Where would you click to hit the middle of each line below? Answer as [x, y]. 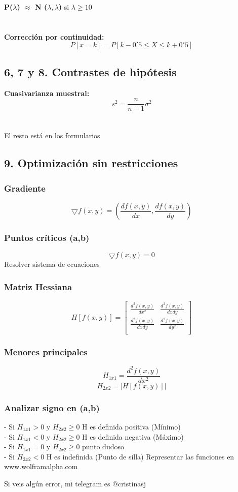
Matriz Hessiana [38, 286]
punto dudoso [103, 447]
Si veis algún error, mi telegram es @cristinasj [75, 483]
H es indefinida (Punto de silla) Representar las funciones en [140, 456]
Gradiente [25, 188]
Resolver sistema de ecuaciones [52, 264]
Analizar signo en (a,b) [52, 407]
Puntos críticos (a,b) [47, 237]
